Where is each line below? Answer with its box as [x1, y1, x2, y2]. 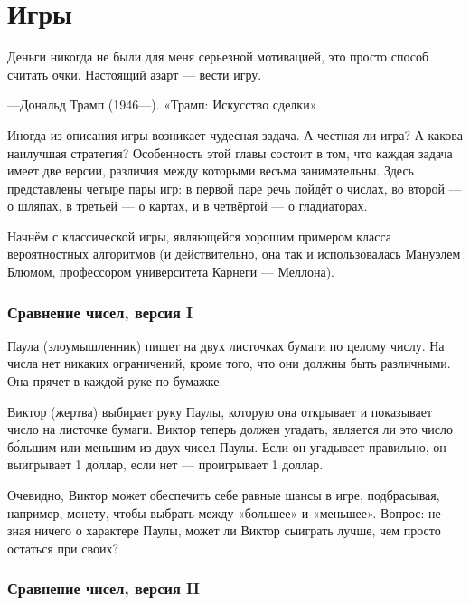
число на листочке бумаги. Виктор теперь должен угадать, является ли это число [7, 420, 454, 439]
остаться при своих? [7, 538, 118, 557]
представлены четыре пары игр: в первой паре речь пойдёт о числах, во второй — [7, 178, 462, 197]
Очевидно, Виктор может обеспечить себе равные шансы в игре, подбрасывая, [7, 486, 440, 505]
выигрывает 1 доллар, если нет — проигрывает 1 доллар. [7, 455, 324, 474]
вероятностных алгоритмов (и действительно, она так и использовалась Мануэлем [7, 244, 461, 263]
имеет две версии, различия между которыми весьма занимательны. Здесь [7, 161, 415, 180]
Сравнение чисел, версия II [7, 577, 200, 600]
